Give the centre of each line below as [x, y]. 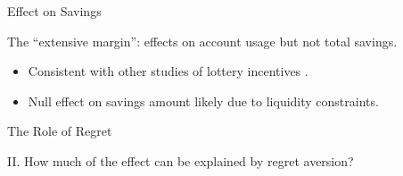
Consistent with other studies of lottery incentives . [168, 71]
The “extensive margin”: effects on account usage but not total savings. [202, 41]
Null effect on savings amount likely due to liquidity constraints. [203, 101]
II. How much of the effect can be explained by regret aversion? [181, 160]
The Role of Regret [60, 131]
